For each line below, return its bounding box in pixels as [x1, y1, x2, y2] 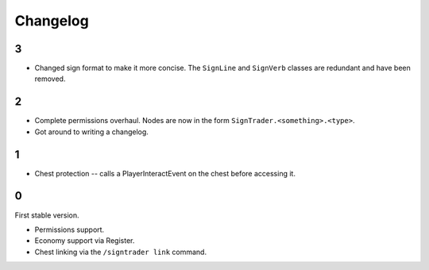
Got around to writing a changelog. [34, 127, 149, 137]
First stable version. [14, 210, 79, 220]
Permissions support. [34, 225, 105, 234]
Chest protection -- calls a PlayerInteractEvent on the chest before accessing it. [34, 168, 296, 178]
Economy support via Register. [34, 236, 135, 245]
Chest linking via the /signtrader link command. [34, 247, 207, 256]
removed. [34, 74, 66, 83]
